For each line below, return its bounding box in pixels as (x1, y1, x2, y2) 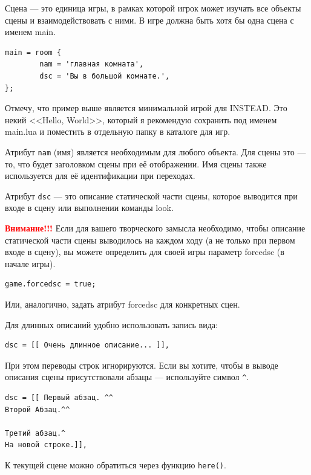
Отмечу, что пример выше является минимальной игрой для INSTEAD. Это (5, 102, 287, 114)
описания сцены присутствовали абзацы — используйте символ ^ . (5, 370, 249, 383)
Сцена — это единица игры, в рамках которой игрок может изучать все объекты (5, 2, 301, 14)
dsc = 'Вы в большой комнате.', (39, 71, 170, 80)
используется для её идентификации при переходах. (5, 169, 195, 182)
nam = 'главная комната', (39, 60, 144, 69)
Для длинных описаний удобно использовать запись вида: (5, 318, 218, 331)
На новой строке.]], (5, 441, 88, 450)
